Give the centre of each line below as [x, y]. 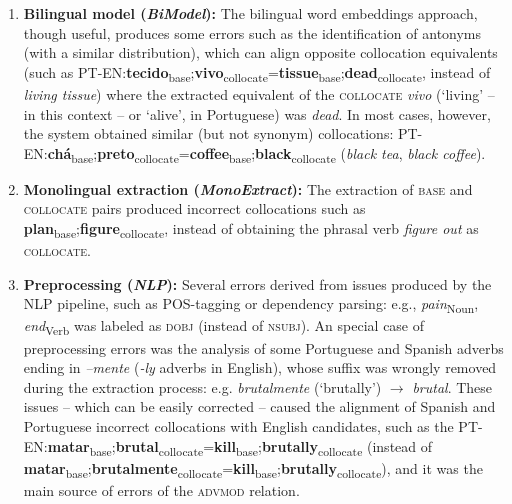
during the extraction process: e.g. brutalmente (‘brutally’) [202, 386]
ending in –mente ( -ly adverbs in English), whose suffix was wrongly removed [260, 367]
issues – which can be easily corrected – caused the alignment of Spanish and [259, 406]
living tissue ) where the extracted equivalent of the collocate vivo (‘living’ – [259, 93]
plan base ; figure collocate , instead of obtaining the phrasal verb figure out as [251, 229]
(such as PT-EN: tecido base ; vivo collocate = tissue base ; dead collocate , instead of [257, 73]
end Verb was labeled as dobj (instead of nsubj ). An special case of [224, 327]
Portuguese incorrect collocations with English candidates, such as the [238, 425]
